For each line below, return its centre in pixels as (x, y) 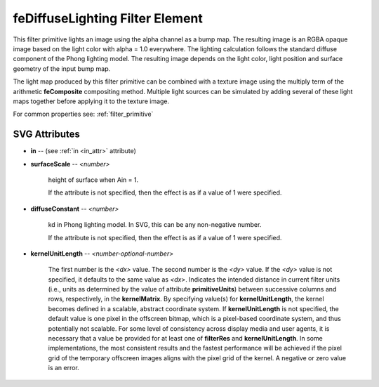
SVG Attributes (46, 135)
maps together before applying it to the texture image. (91, 101)
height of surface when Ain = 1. (93, 180)
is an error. (64, 368)
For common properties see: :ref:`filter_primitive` (83, 114)
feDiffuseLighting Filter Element (108, 18)
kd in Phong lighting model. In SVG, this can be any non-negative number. (155, 225)
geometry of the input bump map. (62, 68)
